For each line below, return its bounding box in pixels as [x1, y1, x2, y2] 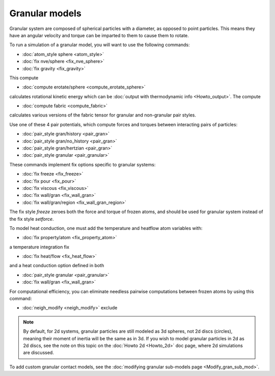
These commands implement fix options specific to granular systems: [9, 161, 156, 167]
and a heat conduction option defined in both [9, 263, 104, 269]
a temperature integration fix [9, 244, 70, 250]
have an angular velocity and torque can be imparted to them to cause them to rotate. [9, 32, 189, 38]
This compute [9, 74, 39, 81]
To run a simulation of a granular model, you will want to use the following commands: [9, 42, 190, 48]
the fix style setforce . [9, 216, 54, 222]
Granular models [9, 8, 81, 19]
